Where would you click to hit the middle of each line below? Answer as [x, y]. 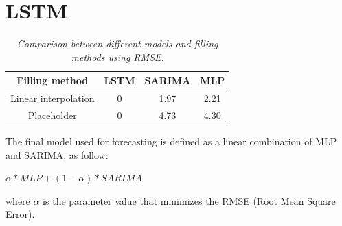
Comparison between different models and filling [117, 43]
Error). [20, 214]
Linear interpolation [53, 98]
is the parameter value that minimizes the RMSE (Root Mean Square [189, 200]
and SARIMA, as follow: [57, 154]
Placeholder [52, 115]
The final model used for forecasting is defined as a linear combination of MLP [171, 141]
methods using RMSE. [117, 56]
